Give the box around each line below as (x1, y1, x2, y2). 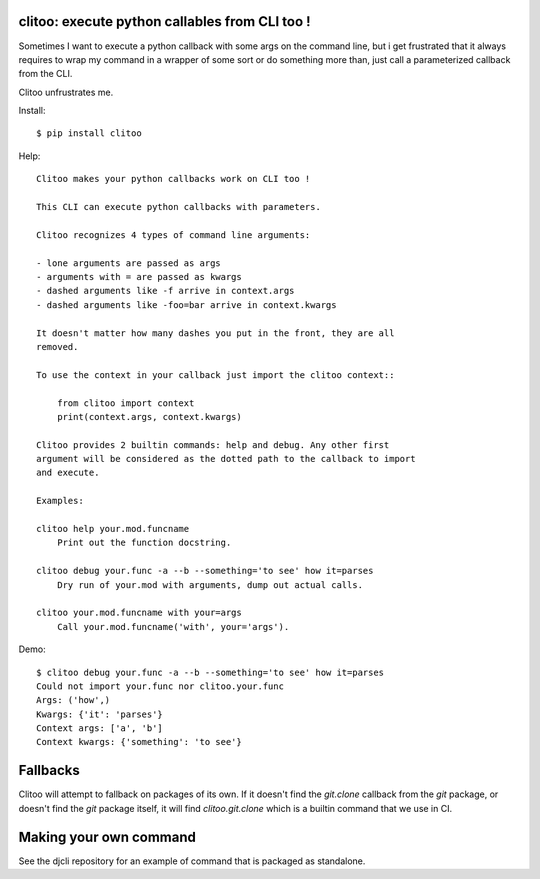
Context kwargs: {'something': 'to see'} (36, 736, 242, 748)
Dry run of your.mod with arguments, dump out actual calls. (56, 579, 364, 590)
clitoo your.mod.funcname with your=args (36, 607, 242, 619)
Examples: (36, 495, 84, 507)
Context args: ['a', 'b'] (36, 723, 164, 734)
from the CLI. (18, 68, 73, 80)
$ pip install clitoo (36, 128, 142, 139)
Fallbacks (18, 762, 80, 779)
